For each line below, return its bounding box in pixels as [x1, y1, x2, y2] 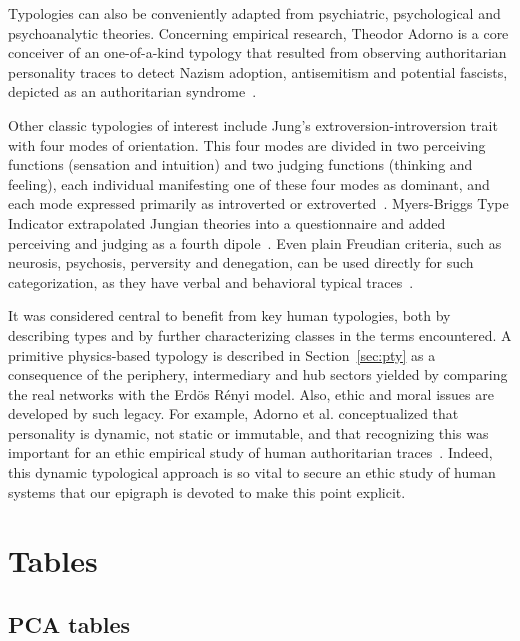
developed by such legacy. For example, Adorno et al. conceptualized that [8, 403, 459, 424]
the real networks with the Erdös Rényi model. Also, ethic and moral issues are [8, 383, 494, 404]
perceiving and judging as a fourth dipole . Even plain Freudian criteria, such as [8, 232, 502, 253]
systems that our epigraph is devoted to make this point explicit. [8, 481, 406, 502]
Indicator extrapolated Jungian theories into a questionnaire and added [8, 212, 446, 233]
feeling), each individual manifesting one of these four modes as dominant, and [8, 173, 490, 194]
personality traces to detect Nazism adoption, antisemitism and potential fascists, [8, 61, 508, 82]
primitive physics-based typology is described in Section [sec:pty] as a [8, 344, 436, 365]
